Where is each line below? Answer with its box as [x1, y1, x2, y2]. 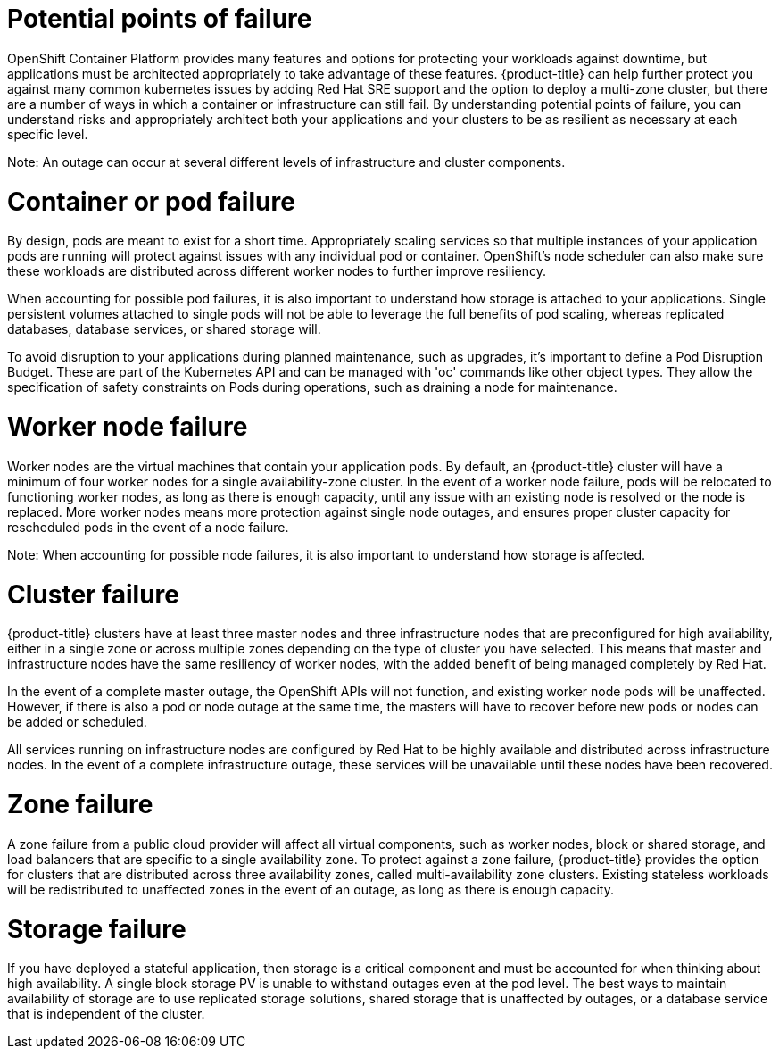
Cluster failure [7, 578, 179, 610]
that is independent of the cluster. [7, 1006, 205, 1022]
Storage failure [7, 913, 186, 944]
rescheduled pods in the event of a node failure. [7, 519, 289, 535]
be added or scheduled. [7, 714, 147, 730]
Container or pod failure [7, 186, 295, 217]
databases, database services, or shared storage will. [7, 321, 321, 337]
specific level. [7, 126, 88, 142]
